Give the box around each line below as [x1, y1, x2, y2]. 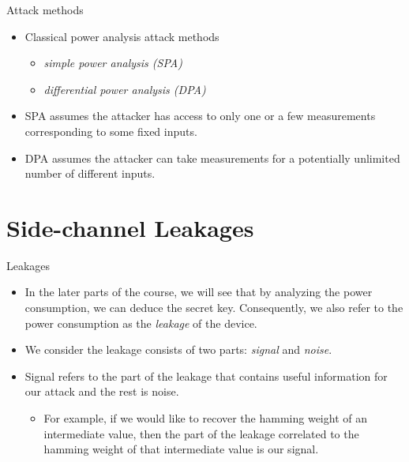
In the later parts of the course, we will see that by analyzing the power [24, 284, 373, 300]
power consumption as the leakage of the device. [24, 314, 257, 331]
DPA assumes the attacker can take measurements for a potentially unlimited [24, 149, 400, 166]
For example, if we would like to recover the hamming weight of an [43, 410, 367, 426]
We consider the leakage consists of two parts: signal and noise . [24, 341, 332, 358]
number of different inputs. [24, 165, 156, 182]
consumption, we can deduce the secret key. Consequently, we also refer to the [24, 299, 403, 316]
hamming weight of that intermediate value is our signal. [43, 441, 319, 457]
